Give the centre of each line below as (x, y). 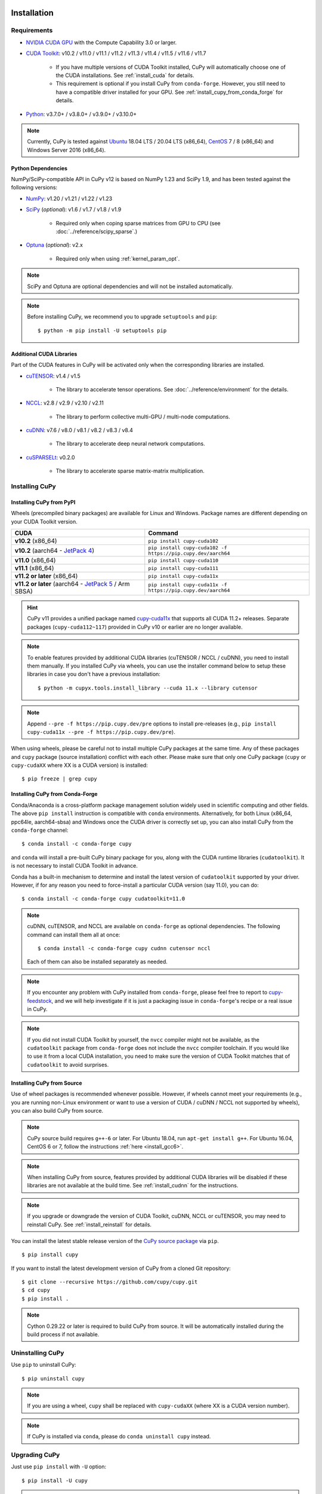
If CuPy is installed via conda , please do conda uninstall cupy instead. (119, 1437)
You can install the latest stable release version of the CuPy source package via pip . (115, 1241)
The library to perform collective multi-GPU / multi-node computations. (143, 417)
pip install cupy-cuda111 (183, 568)
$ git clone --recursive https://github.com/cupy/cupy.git (110, 1282)
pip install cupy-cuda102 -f (188, 548)
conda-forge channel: (40, 830)
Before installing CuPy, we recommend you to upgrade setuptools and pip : (122, 317)
